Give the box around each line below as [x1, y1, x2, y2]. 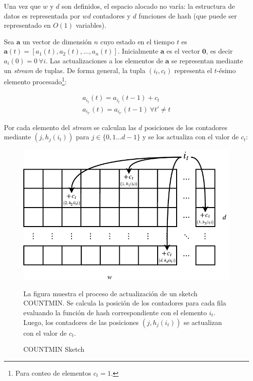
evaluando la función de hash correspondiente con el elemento [23, 307, 207, 317]
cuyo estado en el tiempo [100, 36, 175, 46]
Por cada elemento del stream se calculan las [4, 122, 137, 132]
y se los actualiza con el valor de [142, 132, 239, 142]
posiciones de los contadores [144, 122, 228, 132]
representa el [174, 65, 212, 75]
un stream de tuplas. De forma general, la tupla [4, 65, 145, 75]
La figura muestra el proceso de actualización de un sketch [23, 288, 198, 298]
